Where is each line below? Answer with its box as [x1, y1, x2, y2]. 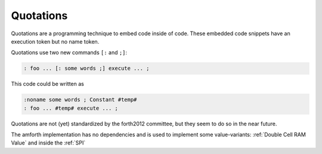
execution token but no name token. [11, 38, 100, 45]
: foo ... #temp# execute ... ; [23, 104, 119, 112]
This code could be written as [11, 81, 85, 88]
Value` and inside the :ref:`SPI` [11, 139, 86, 146]
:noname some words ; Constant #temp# [23, 96, 137, 103]
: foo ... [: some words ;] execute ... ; [23, 65, 150, 72]
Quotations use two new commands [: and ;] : [11, 49, 128, 56]
